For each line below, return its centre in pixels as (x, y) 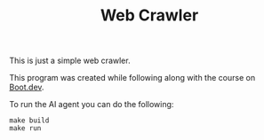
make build (29, 121)
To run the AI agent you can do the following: (92, 105)
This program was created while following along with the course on (132, 78)
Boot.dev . (27, 87)
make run (25, 128)
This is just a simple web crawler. (70, 61)
